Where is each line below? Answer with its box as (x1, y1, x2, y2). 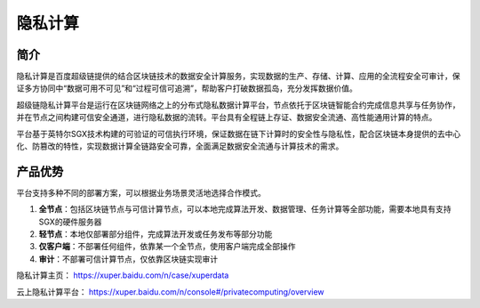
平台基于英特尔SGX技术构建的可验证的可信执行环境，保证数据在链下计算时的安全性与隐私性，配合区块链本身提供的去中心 (16, 128, 461, 139)
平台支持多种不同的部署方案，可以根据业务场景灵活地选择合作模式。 (16, 187, 266, 198)
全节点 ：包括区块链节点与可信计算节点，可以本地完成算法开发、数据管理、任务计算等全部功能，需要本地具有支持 (38, 204, 452, 215)
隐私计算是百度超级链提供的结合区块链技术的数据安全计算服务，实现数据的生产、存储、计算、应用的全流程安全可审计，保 (16, 71, 460, 82)
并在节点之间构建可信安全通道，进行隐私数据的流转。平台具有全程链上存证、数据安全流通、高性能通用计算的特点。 (16, 112, 437, 123)
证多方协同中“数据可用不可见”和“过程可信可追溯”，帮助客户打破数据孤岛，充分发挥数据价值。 (16, 83, 357, 93)
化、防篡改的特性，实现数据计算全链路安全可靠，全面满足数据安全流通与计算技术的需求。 (16, 141, 344, 151)
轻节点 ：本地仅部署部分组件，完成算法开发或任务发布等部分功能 (38, 229, 273, 239)
